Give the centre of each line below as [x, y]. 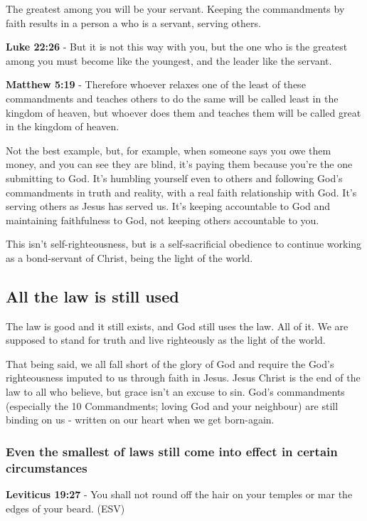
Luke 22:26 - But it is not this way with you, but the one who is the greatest [177, 47]
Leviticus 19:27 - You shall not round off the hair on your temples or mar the [179, 494]
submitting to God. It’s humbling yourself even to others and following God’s [174, 178]
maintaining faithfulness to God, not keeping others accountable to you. [163, 220]
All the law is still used [92, 296]
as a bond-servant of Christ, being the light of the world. [129, 257]
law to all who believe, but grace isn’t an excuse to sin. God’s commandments [175, 392]
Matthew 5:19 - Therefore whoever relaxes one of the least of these [156, 84]
